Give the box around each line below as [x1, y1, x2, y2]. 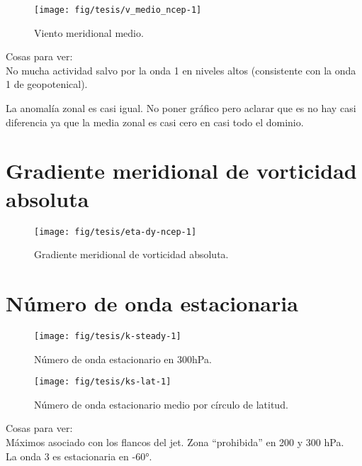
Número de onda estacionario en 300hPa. [34, 351, 212, 366]
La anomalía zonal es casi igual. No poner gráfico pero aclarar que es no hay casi [6, 101, 356, 116]
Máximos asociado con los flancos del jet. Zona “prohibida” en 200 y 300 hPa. [6, 435, 344, 449]
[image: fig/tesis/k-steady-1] [34, 331, 181, 341]
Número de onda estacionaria [6, 288, 298, 317]
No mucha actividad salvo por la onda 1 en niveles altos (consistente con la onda [6, 62, 356, 77]
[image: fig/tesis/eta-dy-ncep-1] [34, 226, 197, 237]
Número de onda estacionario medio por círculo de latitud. [34, 396, 288, 411]
